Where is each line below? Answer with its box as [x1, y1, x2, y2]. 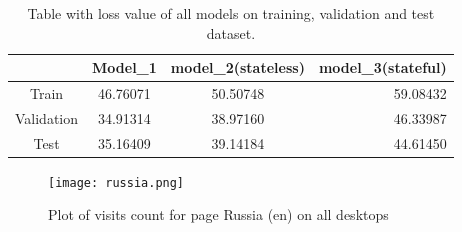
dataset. [206, 22, 256, 43]
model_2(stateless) [170, 57, 305, 78]
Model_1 [92, 57, 157, 78]
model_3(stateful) [318, 57, 447, 78]
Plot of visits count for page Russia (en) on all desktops [48, 204, 389, 225]
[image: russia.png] [48, 175, 185, 190]
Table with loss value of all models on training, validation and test [27, 3, 435, 23]
